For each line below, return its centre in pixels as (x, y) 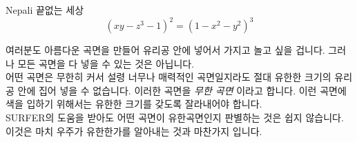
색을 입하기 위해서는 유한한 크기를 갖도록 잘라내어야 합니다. (134, 104)
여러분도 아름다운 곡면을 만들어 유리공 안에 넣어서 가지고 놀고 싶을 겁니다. (165, 50)
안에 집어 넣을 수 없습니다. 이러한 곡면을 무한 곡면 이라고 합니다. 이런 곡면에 (182, 90)
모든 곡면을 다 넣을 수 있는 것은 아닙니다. (106, 63)
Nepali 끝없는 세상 (45, 10)
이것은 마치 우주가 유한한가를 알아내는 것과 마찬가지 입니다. (134, 131)
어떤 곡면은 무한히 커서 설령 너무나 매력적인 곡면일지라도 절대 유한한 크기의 (168, 77)
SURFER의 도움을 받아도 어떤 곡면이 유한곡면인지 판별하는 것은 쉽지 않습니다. (175, 118)
